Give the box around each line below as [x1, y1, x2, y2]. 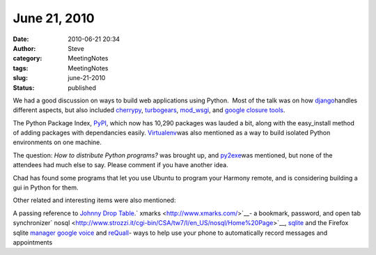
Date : [13, 35, 29, 43]
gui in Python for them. [13, 183, 79, 192]
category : [13, 54, 42, 63]
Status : [13, 84, 35, 92]
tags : [13, 63, 29, 72]
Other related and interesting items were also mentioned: [13, 196, 176, 205]
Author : [13, 44, 36, 52]
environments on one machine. [13, 138, 102, 146]
